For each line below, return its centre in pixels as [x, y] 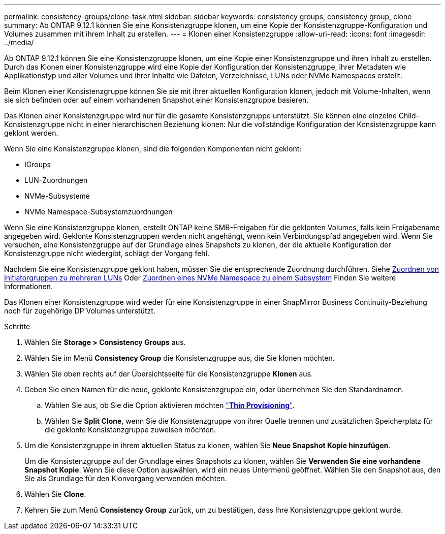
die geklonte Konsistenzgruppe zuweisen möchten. [130, 430]
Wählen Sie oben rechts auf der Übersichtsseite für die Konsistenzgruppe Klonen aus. [169, 374]
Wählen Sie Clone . [55, 494]
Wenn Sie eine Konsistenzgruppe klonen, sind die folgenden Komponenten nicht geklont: [153, 149]
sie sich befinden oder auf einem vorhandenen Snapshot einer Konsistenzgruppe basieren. [156, 100]
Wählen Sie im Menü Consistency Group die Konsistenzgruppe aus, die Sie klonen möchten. [180, 358]
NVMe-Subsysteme [57, 196]
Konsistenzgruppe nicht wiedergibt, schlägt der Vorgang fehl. [107, 253]
